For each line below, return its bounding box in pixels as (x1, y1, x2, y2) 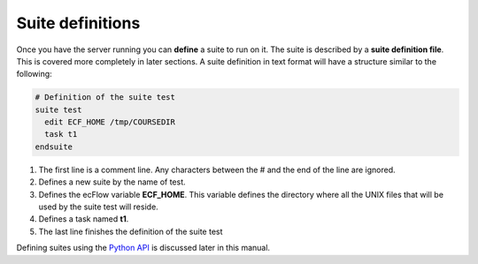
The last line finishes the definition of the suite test (38, 226, 223, 237)
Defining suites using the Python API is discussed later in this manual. (16, 243, 270, 253)
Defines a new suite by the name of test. (38, 177, 186, 187)
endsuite (35, 141, 73, 152)
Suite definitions (16, 13, 141, 33)
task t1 (44, 129, 78, 140)
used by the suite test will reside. (38, 201, 158, 212)
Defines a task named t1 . (38, 214, 129, 224)
